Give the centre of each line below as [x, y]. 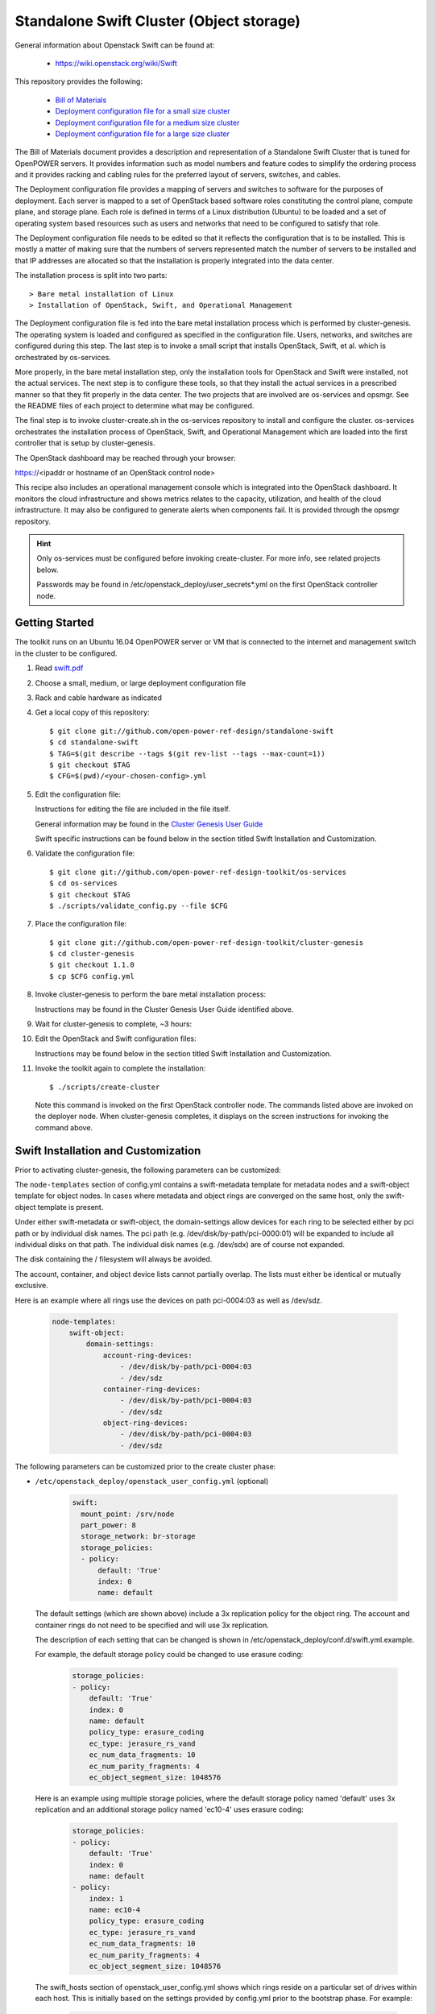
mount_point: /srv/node [128, 1514]
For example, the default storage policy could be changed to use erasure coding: [169, 1655]
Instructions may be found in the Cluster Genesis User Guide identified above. [164, 1009]
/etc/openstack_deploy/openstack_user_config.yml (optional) [152, 1481]
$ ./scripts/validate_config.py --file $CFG [139, 905]
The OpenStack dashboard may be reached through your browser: [126, 458]
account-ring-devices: [147, 1355]
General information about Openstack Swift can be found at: [115, 45]
